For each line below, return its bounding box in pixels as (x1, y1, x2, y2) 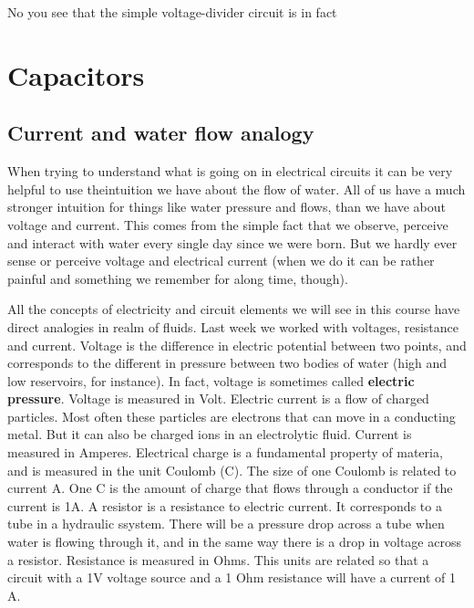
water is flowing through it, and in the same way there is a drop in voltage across (7, 532, 461, 551)
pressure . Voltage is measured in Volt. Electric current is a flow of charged (7, 389, 429, 408)
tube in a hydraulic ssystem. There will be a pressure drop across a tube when (7, 514, 445, 533)
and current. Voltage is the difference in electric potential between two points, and (7, 335, 467, 354)
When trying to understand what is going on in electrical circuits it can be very (7, 162, 453, 181)
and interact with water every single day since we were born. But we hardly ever (7, 233, 458, 252)
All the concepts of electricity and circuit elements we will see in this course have (7, 299, 460, 319)
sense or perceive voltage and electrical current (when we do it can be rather (7, 251, 435, 270)
